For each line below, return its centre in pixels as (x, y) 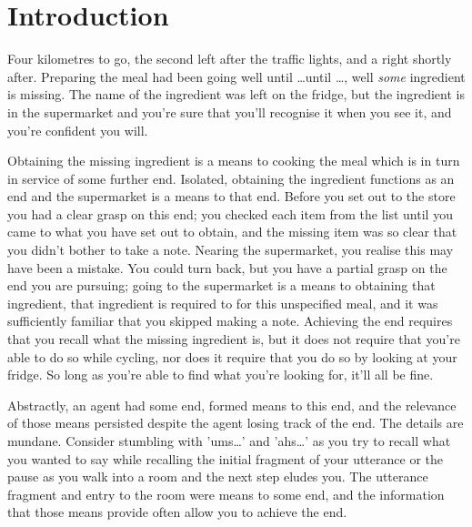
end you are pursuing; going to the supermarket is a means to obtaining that (221, 285)
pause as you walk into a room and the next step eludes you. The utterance (218, 476)
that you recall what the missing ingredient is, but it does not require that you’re (234, 339)
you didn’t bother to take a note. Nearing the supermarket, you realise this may (231, 250)
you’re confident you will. (78, 130)
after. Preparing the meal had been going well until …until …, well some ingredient (236, 76)
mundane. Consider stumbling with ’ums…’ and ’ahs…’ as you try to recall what (229, 441)
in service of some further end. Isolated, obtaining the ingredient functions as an (231, 178)
